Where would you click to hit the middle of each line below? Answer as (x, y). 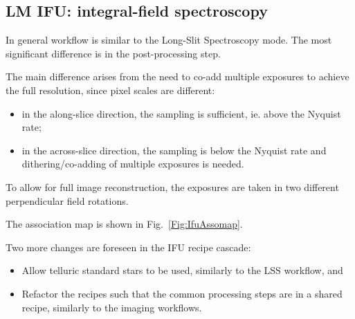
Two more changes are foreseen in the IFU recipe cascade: (128, 247)
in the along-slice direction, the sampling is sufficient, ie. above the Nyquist (181, 113)
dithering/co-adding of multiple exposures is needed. (133, 164)
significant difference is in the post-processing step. (113, 53)
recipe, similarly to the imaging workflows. (112, 307)
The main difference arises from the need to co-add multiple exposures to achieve (177, 76)
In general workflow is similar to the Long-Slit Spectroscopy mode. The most (169, 40)
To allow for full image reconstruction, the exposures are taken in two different (172, 186)
